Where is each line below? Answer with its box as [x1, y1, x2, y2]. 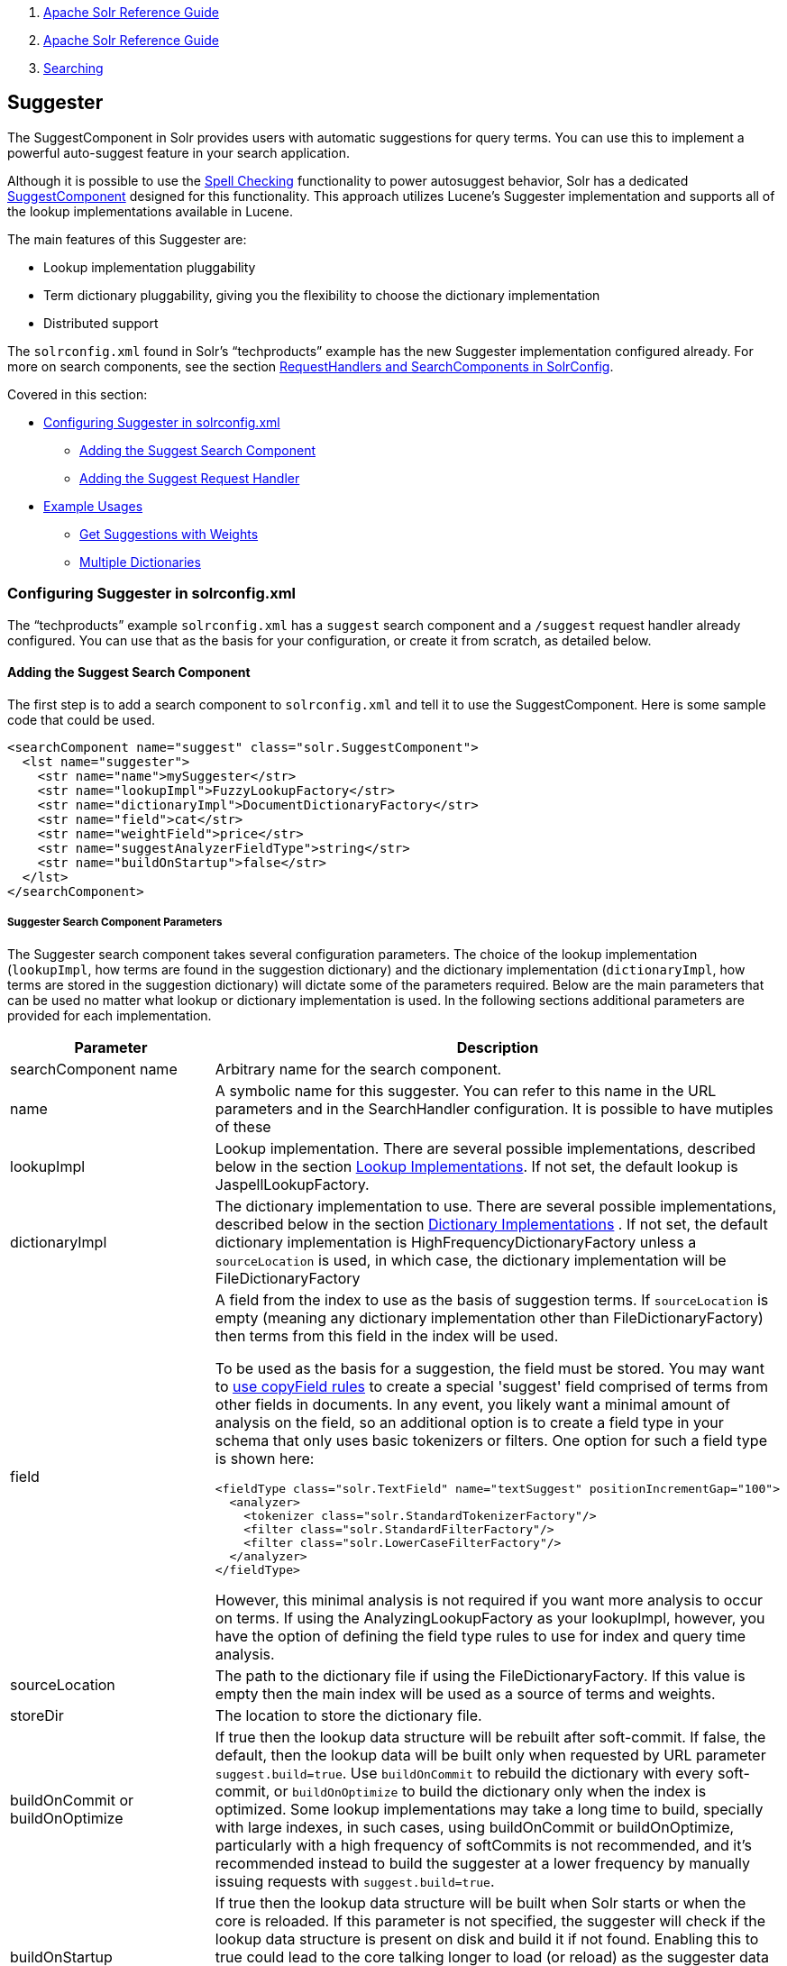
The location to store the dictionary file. [215, 1705, 482, 1724]
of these [215, 1117, 271, 1136]
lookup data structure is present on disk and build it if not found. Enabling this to [215, 1929, 759, 1948]
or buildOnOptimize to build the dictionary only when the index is [273, 1781, 707, 1800]
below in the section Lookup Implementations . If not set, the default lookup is [215, 1157, 738, 1175]
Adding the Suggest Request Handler [79, 470, 300, 486]
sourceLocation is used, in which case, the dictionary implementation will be [215, 1250, 727, 1269]
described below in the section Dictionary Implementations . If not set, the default [215, 1214, 768, 1233]
